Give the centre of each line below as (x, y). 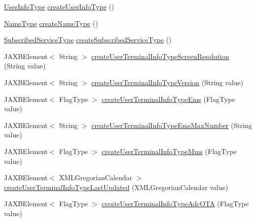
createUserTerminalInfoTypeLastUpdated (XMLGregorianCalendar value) (116, 187)
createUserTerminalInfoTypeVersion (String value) (167, 82)
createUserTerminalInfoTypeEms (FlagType (168, 99)
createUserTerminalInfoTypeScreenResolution (160, 56)
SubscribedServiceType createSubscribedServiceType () (88, 40)
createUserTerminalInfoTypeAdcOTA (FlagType (175, 204)
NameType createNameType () (51, 23)
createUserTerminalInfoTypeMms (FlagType (169, 151)
